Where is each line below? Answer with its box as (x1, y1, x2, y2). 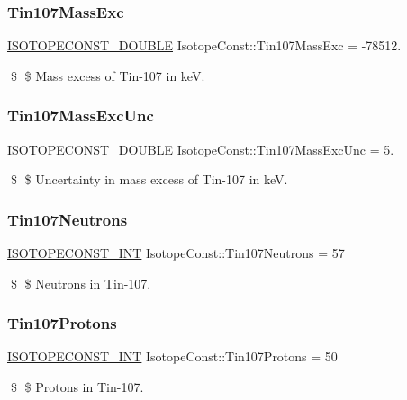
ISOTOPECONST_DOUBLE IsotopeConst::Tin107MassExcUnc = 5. (7, 139, 394, 158)
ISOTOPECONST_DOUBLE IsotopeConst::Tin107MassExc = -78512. (7, 36, 402, 55)
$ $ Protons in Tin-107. (10, 378, 144, 396)
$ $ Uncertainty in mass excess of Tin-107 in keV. (10, 170, 288, 189)
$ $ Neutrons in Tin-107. (10, 273, 151, 292)
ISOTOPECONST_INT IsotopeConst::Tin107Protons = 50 (7, 347, 338, 366)
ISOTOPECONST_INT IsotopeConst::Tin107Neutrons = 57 (7, 244, 345, 262)
